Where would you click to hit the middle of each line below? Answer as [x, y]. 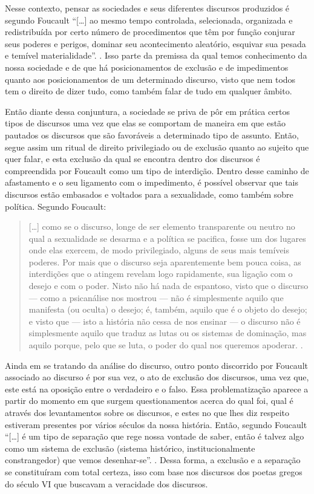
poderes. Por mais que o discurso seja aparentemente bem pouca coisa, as [165, 262]
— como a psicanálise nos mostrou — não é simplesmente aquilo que [156, 297]
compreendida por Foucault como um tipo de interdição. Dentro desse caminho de [157, 170]
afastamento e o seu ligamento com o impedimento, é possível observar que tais [152, 182]
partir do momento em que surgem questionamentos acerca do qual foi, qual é [149, 401]
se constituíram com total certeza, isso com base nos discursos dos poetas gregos [154, 471]
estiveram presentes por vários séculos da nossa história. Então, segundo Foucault [156, 424]
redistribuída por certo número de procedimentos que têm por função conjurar [150, 32]
